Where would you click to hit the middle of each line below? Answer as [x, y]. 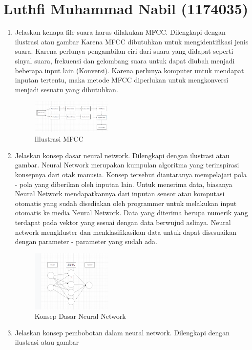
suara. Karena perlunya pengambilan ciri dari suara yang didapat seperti [124, 51]
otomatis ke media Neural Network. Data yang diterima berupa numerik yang [131, 213]
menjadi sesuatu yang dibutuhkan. [66, 89]
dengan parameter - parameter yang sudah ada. [86, 241]
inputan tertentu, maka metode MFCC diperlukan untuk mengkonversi [122, 80]
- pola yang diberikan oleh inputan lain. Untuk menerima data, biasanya [124, 184]
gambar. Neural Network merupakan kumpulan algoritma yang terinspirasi [127, 165]
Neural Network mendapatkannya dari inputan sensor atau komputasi [120, 194]
